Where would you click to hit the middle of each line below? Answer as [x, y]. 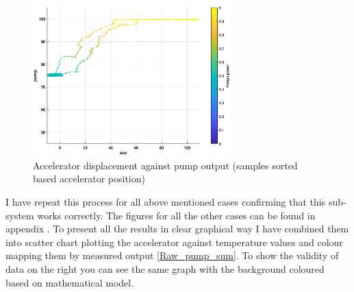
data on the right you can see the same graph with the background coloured [165, 268]
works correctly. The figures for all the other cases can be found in [176, 215]
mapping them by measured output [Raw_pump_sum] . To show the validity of [172, 255]
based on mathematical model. [70, 282]
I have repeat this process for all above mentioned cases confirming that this [166, 201]
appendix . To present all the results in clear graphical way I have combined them [177, 229]
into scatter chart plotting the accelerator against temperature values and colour [174, 242]
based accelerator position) [89, 179]
